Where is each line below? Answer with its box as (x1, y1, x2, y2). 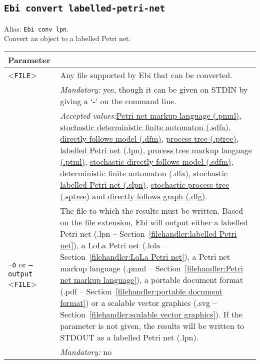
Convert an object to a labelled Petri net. (4, 33, 131, 44)
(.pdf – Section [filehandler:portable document (60, 285, 223, 297)
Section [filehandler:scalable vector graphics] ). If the (60, 308, 242, 320)
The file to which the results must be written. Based (60, 205, 243, 217)
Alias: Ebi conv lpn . (4, 23, 69, 34)
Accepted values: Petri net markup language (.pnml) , (60, 110, 241, 122)
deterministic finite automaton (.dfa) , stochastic (60, 167, 228, 179)
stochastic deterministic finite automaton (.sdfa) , (60, 121, 231, 133)
